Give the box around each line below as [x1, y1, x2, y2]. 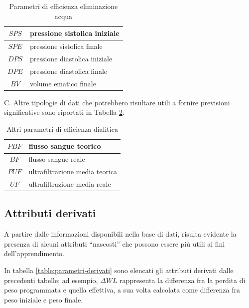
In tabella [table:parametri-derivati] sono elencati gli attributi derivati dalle [4, 265, 234, 276]
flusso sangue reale [28, 154, 85, 164]
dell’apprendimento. [4, 248, 65, 259]
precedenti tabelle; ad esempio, [4, 275, 98, 285]
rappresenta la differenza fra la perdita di [120, 275, 246, 285]
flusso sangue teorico [28, 141, 101, 151]
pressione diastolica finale [29, 65, 107, 76]
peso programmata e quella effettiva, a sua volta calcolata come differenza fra [4, 285, 240, 295]
